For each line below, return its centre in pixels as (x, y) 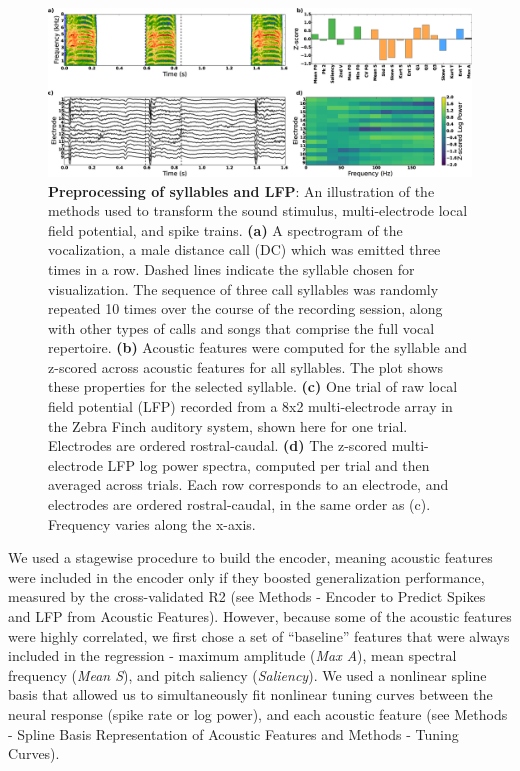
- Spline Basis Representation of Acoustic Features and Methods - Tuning (233, 733)
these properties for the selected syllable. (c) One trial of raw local (253, 386)
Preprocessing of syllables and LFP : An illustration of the (241, 190)
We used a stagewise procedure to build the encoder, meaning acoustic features (250, 557)
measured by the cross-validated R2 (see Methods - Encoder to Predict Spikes (247, 596)
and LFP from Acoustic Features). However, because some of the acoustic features (260, 616)
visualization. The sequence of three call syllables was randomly (243, 288)
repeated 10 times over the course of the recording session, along (245, 308)
